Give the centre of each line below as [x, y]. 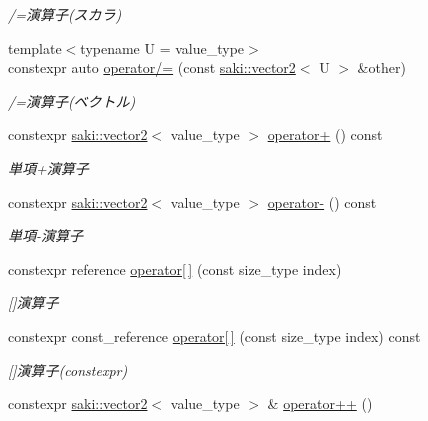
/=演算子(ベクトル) [72, 100]
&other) [381, 67]
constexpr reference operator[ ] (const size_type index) [175, 268]
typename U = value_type [162, 47]
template [35, 47]
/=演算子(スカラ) [65, 14]
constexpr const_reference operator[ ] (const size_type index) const [214, 335]
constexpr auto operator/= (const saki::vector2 [152, 67]
